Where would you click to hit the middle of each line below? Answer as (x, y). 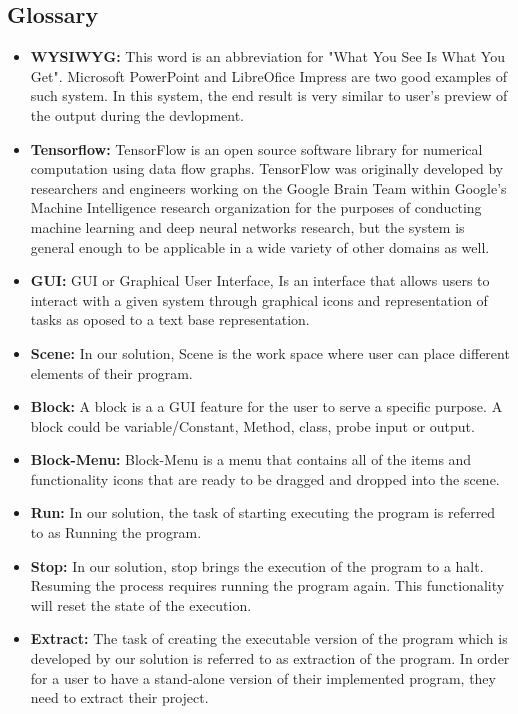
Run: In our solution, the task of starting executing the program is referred (263, 512)
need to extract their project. (119, 697)
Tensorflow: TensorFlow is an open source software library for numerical (256, 148)
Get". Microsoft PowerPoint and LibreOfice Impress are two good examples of (268, 75)
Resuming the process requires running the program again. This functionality (267, 585)
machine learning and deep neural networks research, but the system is (247, 226)
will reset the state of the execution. (141, 604)
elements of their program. (111, 372)
